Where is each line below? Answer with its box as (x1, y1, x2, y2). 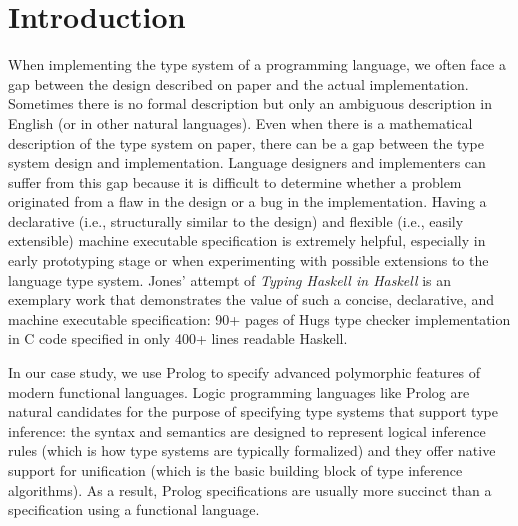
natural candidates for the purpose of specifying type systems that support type (8, 401, 498, 422)
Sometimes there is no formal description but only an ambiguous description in (8, 93, 492, 114)
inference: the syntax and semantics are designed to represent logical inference (8, 420, 486, 441)
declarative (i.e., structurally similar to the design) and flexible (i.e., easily (8, 210, 464, 231)
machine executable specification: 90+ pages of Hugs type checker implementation (8, 308, 511, 329)
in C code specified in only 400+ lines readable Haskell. (8, 328, 348, 349)
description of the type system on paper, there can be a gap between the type (8, 132, 484, 153)
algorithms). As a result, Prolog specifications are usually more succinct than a (8, 479, 492, 500)
